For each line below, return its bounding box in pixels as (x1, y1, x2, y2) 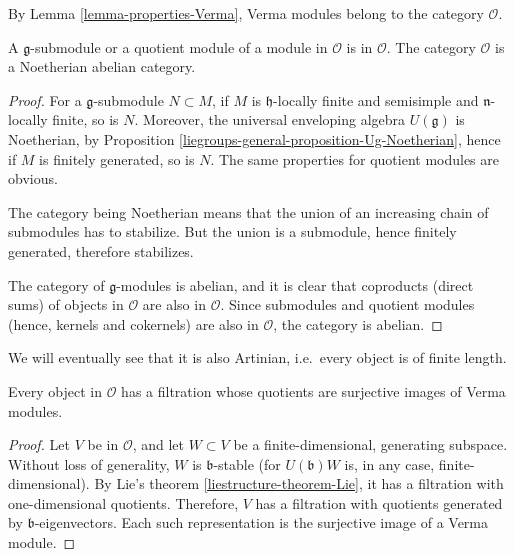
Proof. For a (8, 89, 82, 110)
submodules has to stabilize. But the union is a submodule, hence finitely (8, 221, 457, 242)
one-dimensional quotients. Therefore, (8, 492, 239, 513)
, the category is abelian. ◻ (273, 313, 443, 334)
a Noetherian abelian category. (8, 56, 196, 77)
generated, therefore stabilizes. (8, 240, 194, 261)
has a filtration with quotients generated (255, 492, 503, 513)
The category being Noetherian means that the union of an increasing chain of (8, 201, 489, 222)
